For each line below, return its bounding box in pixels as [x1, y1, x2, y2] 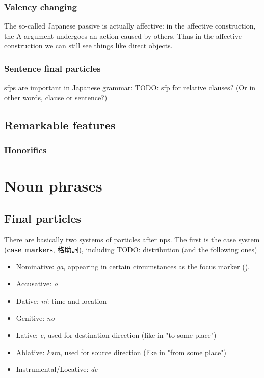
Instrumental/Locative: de [16, 364, 98, 374]
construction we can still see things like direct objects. [4, 40, 173, 51]
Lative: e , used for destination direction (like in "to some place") [16, 330, 217, 340]
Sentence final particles [4, 62, 101, 74]
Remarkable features [4, 117, 116, 132]
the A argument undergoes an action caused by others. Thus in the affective [4, 30, 242, 41]
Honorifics [4, 144, 47, 156]
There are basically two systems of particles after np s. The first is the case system [4, 234, 260, 245]
